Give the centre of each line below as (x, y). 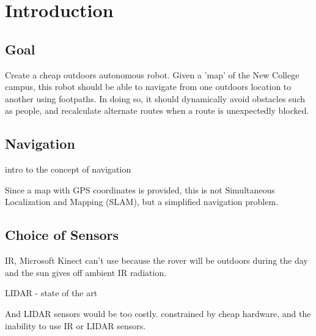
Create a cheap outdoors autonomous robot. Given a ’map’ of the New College (152, 74)
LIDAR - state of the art (51, 293)
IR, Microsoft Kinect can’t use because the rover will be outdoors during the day (156, 260)
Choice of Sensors (62, 235)
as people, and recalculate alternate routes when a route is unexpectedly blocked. (157, 110)
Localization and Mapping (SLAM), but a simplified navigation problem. (142, 202)
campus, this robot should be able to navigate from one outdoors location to (148, 87)
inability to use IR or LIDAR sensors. (75, 325)
